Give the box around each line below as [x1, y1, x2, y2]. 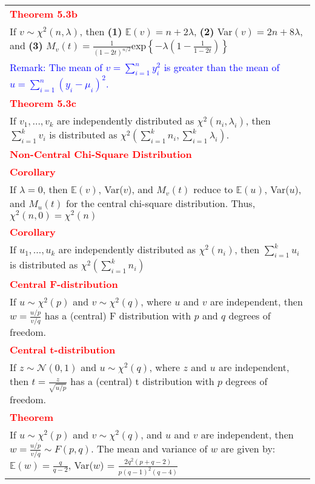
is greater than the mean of [164, 60, 280, 75]
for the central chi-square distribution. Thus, [66, 196, 256, 211]
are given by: [220, 441, 276, 455]
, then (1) [79, 24, 122, 38]
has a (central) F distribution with [44, 308, 191, 323]
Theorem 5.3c [10, 96, 76, 111]
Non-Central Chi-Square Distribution [10, 147, 192, 162]
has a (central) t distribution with [70, 374, 214, 389]
